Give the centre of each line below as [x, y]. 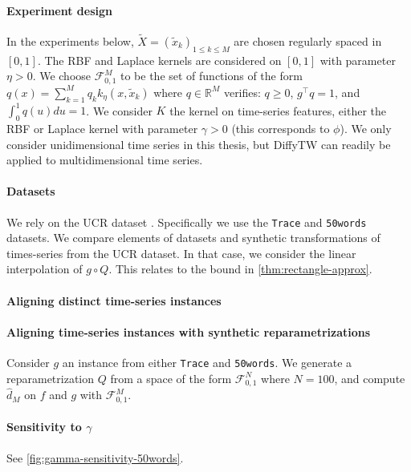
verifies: [242, 92]
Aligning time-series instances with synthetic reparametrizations [189, 331]
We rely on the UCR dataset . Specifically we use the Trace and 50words [187, 222]
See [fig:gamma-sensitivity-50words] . [95, 457]
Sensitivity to [44, 427]
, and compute [370, 378]
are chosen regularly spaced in [308, 41]
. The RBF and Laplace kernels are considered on [159, 60]
